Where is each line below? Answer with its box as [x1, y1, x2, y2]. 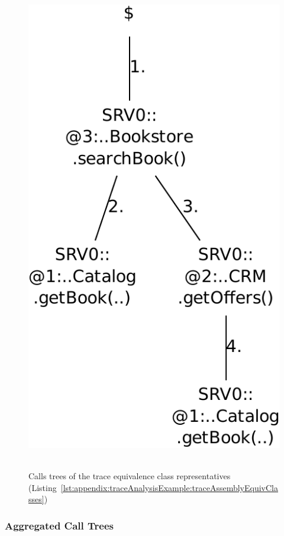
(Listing [28, 481, 57, 493]
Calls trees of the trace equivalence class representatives [28, 470, 231, 482]
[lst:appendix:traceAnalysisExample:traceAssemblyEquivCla [60, 481, 278, 493]
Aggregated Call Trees [5, 518, 114, 532]
